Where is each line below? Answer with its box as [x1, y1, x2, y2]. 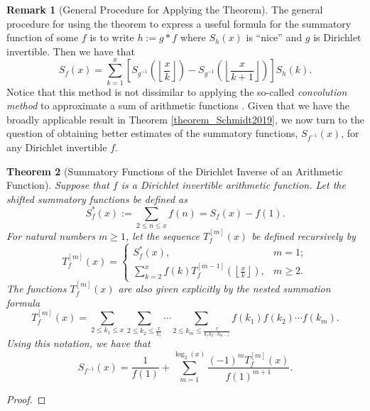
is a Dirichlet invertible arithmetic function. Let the [121, 177, 346, 192]
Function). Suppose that [6, 177, 109, 192]
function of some [6, 30, 79, 45]
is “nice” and [246, 30, 303, 45]
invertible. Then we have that [6, 43, 135, 58]
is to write [89, 30, 134, 45]
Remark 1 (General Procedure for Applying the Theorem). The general [6, 2, 323, 16]
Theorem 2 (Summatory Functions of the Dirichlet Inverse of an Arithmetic [6, 163, 343, 178]
